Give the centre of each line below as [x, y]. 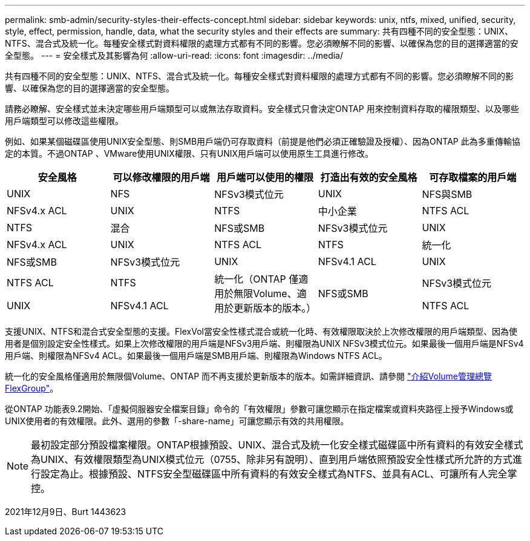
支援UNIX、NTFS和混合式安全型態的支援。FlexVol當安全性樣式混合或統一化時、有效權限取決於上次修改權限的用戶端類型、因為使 [261, 331]
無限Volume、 [265, 293]
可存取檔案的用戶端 [473, 177]
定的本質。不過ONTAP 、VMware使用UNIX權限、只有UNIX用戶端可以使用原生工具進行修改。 [189, 153]
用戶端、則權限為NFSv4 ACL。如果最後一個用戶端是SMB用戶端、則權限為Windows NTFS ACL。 [196, 356]
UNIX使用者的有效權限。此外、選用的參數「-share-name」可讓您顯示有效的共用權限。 [177, 421]
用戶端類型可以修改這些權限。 [64, 121]
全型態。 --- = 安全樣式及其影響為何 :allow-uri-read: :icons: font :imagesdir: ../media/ [174, 55]
